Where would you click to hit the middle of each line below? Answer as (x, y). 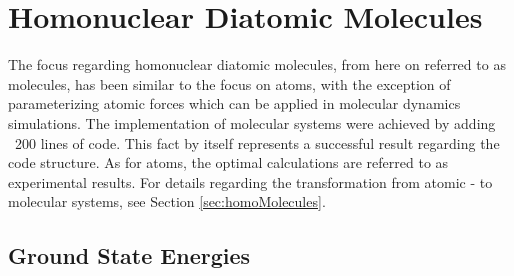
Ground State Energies (129, 255)
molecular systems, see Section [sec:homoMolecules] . (167, 201)
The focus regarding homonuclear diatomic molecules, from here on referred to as (257, 64)
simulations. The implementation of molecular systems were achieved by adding (252, 122)
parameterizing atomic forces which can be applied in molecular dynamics (234, 103)
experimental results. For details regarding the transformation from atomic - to (250, 181)
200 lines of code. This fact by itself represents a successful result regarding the (257, 142)
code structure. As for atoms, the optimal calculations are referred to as (228, 162)
